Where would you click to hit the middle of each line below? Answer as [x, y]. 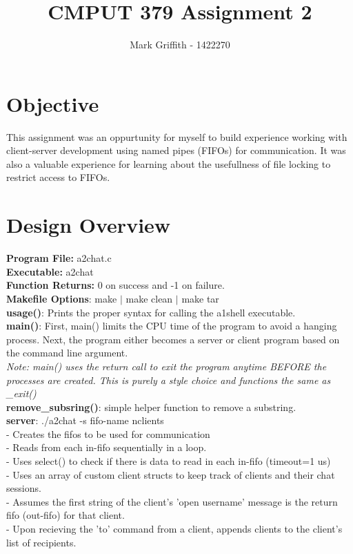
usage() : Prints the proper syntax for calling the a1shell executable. [151, 312]
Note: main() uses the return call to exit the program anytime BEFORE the [167, 366]
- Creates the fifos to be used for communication [108, 433]
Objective [53, 103]
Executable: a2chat [50, 271]
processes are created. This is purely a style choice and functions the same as [169, 380]
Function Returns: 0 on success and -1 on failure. [115, 285]
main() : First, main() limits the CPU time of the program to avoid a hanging [172, 326]
